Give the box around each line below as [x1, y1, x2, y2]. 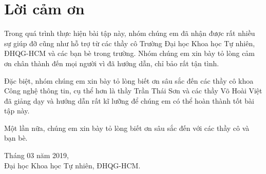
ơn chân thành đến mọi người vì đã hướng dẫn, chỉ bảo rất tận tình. [4, 57, 219, 68]
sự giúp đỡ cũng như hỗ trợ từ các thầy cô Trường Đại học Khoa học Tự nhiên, [4, 37, 255, 48]
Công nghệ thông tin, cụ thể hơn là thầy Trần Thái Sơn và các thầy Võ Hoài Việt [4, 85, 262, 96]
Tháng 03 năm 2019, [4, 150, 69, 161]
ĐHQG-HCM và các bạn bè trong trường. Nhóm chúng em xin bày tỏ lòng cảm [4, 48, 255, 59]
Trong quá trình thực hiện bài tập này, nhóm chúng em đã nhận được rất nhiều [4, 28, 255, 38]
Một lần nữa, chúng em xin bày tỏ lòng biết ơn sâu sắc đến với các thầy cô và [4, 122, 250, 133]
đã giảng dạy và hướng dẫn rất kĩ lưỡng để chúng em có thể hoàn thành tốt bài [4, 95, 254, 106]
